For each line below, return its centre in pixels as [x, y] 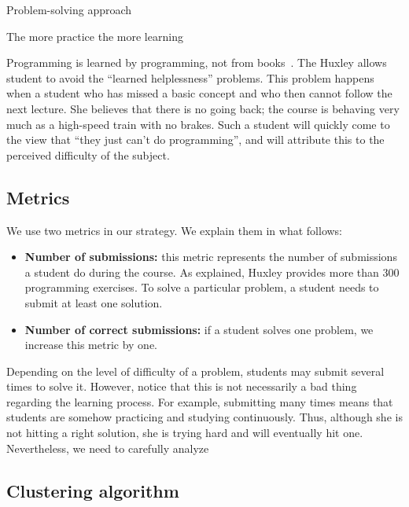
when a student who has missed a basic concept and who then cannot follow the [199, 93]
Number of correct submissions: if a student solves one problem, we [199, 329]
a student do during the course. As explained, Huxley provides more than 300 [212, 272]
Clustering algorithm [93, 490]
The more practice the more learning [95, 36]
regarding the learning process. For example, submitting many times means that [200, 401]
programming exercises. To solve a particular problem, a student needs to [202, 287]
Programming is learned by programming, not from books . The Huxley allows [197, 62]
